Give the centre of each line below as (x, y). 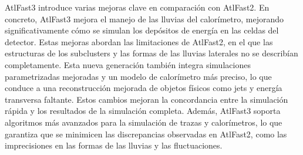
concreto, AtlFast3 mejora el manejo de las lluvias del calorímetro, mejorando (144, 18)
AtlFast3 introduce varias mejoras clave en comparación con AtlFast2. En (137, 7)
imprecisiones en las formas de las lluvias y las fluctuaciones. (114, 145)
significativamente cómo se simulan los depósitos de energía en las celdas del (142, 30)
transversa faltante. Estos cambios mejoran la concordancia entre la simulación (147, 99)
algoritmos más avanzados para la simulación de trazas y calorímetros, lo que (144, 122)
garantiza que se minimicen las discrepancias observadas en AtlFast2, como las (146, 134)
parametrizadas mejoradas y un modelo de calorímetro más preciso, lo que (138, 76)
